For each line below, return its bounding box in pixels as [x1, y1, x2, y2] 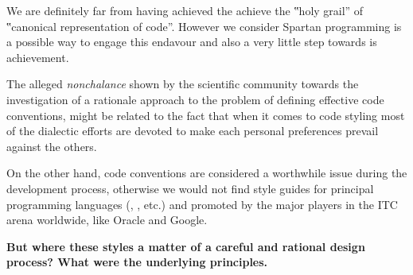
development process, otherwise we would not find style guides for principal [6, 180, 374, 196]
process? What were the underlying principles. [6, 254, 268, 270]
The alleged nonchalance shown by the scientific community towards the [6, 76, 359, 92]
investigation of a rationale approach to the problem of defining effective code [6, 91, 384, 107]
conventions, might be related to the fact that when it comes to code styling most [6, 107, 405, 123]
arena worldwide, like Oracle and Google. [6, 211, 208, 228]
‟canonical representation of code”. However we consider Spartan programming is [6, 17, 402, 34]
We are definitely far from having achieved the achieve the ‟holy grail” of [6, 2, 364, 18]
